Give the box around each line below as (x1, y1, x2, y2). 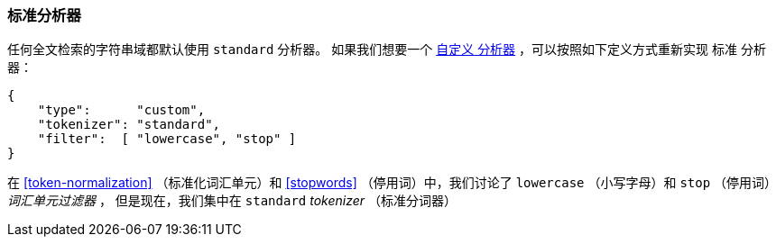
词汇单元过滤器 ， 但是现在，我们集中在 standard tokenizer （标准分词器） (7, 193, 457, 209)
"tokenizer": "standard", (37, 117, 221, 132)
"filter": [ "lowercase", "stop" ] (37, 131, 297, 147)
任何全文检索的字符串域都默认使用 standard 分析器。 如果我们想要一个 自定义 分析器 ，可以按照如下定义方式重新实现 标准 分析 (7, 41, 766, 58)
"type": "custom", (37, 103, 206, 118)
